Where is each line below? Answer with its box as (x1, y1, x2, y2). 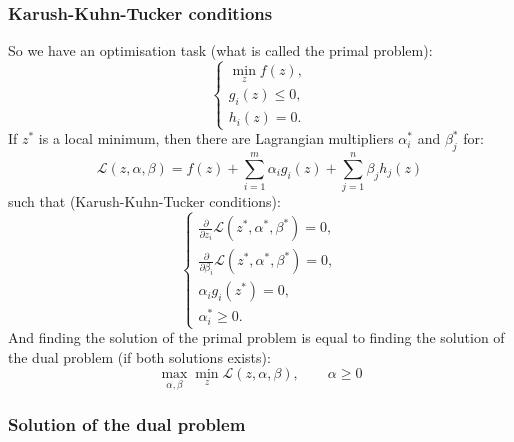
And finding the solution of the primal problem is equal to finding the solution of (8, 327, 505, 348)
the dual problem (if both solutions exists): (8, 346, 271, 367)
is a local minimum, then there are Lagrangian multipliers (38, 128, 394, 149)
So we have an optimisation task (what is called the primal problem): (8, 40, 433, 61)
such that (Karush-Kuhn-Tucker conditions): (8, 191, 281, 212)
